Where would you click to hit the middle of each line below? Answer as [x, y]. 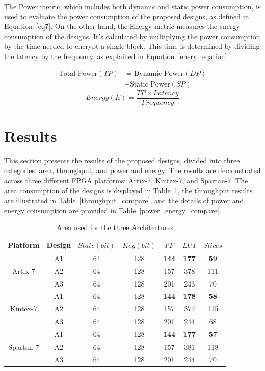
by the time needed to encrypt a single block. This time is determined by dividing [132, 46]
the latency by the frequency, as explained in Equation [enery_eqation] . [117, 56]
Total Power [78, 74]
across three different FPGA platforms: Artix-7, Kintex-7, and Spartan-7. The [126, 180]
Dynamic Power [159, 74]
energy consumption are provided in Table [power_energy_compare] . [113, 210]
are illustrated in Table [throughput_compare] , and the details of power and [124, 200]
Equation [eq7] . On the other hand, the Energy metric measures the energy [122, 26]
